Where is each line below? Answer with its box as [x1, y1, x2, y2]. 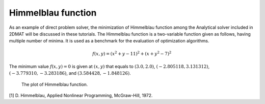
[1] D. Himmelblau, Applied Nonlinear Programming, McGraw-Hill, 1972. [9, 93, 153, 99]
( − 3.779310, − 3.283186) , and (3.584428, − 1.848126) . [9, 70, 131, 76]
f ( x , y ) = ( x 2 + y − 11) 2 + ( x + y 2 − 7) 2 [92, 50, 172, 56]
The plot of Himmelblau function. [21, 81, 88, 87]
